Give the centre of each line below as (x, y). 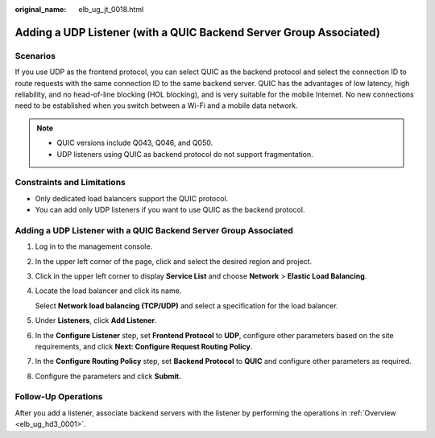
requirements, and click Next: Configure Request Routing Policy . (144, 346)
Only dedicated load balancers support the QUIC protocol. (132, 198)
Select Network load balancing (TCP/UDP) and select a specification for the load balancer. (186, 305)
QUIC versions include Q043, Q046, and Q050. (135, 143)
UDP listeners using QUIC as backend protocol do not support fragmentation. (185, 154)
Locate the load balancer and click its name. (108, 291)
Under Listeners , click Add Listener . (96, 320)
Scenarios (35, 56)
